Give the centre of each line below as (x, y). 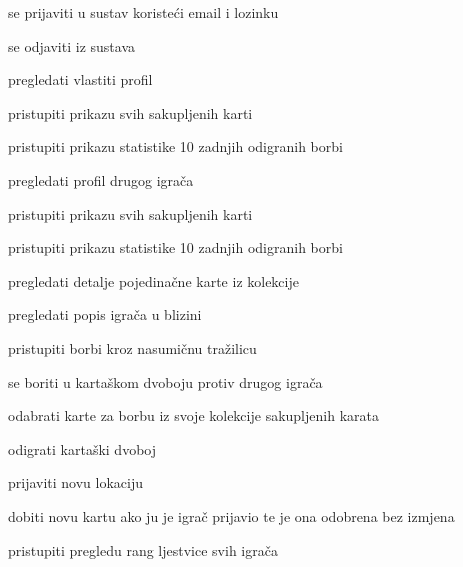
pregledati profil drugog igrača (101, 179)
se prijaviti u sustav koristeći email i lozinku (143, 12)
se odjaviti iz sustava (71, 45)
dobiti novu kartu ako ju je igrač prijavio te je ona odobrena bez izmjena (231, 515)
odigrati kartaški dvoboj (82, 448)
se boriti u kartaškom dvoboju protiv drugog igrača (165, 381)
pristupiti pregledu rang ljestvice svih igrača (143, 549)
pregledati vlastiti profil (80, 79)
